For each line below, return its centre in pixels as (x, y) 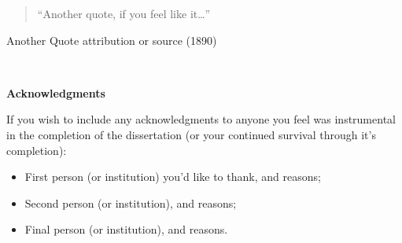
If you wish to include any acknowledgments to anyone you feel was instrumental (201, 119)
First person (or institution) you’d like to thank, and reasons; (173, 177)
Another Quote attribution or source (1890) (112, 40)
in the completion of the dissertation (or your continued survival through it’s (191, 134)
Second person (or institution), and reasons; (131, 202)
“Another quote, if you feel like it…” (124, 13)
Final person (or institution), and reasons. (126, 229)
